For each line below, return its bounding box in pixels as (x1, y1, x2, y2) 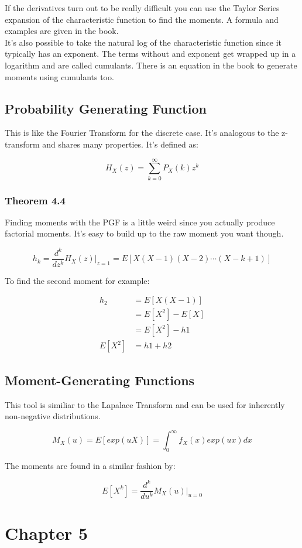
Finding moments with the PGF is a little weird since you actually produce (5, 215, 275, 228)
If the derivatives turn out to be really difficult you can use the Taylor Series (5, 2, 280, 13)
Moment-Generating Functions (5, 371, 195, 389)
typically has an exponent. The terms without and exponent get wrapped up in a (5, 47, 296, 60)
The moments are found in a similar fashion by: (5, 460, 176, 472)
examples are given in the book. (5, 25, 119, 37)
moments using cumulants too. (5, 70, 114, 83)
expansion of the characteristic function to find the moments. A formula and (5, 13, 279, 25)
